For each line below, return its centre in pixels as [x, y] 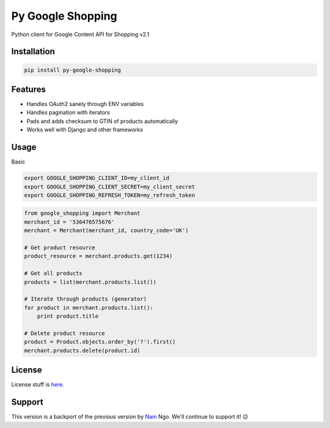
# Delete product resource [64, 333]
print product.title [68, 316]
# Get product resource [60, 248]
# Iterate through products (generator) [85, 299]
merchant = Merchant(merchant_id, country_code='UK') [106, 231]
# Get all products [53, 273]
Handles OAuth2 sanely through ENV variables [85, 104]
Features [28, 89]
